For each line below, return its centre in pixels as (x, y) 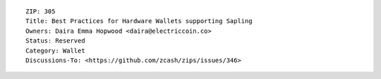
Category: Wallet (55, 50)
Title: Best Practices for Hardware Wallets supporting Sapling (139, 21)
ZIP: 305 (41, 12)
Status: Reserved (55, 41)
